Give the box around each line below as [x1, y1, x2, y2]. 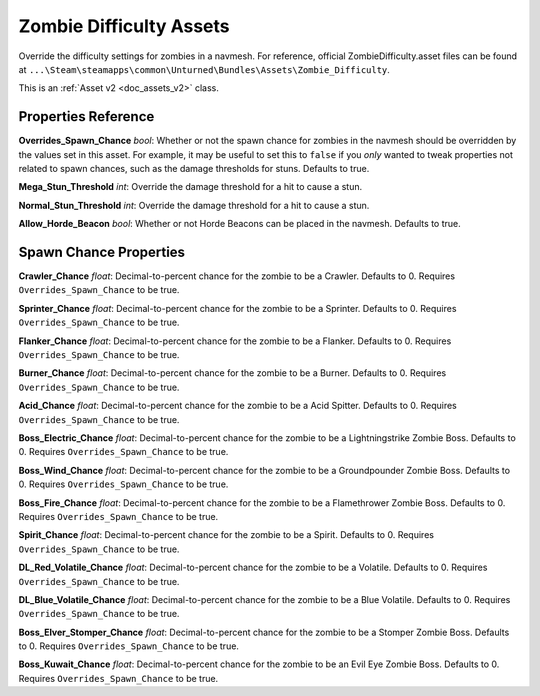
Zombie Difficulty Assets [18, 15, 230, 37]
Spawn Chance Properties [18, 244, 185, 260]
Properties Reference [18, 108, 155, 125]
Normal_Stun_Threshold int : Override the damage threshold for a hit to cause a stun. [18, 199, 370, 211]
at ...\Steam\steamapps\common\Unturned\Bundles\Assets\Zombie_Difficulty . [18, 63, 390, 75]
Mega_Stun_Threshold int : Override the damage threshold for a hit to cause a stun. [18, 181, 363, 193]
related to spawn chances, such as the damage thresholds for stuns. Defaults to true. [18, 163, 370, 175]
